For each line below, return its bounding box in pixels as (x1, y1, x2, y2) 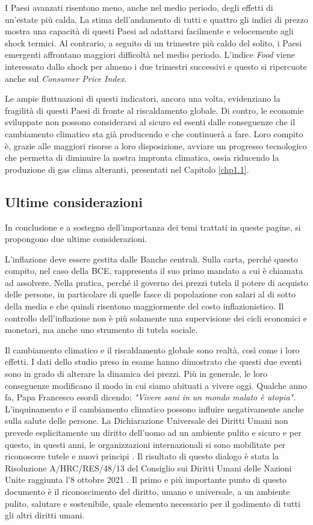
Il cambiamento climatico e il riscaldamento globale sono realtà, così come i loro (5, 343, 300, 356)
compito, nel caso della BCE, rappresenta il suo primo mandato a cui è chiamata (5, 264, 303, 277)
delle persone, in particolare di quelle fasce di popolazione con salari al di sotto (5, 288, 296, 300)
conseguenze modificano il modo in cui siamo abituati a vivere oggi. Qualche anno (5, 379, 307, 391)
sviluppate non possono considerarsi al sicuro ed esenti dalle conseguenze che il (5, 116, 296, 128)
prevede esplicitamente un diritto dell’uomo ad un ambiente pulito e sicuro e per (5, 426, 302, 439)
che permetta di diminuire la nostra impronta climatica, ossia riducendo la (5, 151, 279, 164)
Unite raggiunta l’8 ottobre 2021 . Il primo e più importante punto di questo (5, 473, 287, 486)
